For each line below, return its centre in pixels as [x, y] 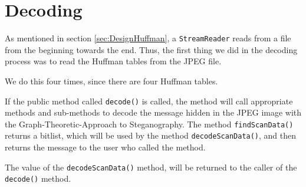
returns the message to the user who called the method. [105, 147]
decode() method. [38, 178]
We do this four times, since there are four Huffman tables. [111, 81]
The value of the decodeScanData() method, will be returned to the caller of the [151, 167]
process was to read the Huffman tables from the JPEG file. [113, 61]
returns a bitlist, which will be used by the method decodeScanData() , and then [151, 135]
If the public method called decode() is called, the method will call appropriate [149, 101]
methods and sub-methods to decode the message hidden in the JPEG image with [153, 112]
